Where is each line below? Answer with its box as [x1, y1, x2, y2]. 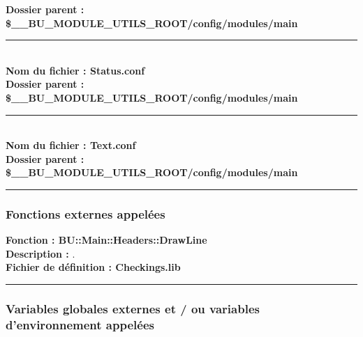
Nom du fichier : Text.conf [6, 138, 136, 152]
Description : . [6, 246, 75, 260]
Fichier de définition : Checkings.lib [6, 260, 181, 274]
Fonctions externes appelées [6, 205, 165, 222]
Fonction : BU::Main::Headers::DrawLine [6, 233, 207, 247]
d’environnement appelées [6, 315, 154, 333]
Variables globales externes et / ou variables [6, 299, 260, 317]
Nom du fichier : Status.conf [6, 63, 145, 77]
